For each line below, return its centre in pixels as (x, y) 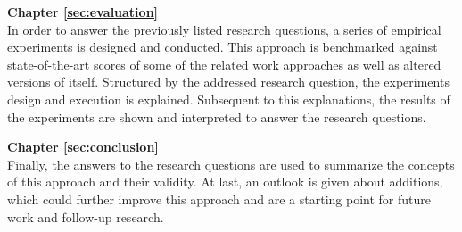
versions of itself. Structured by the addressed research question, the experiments (228, 82)
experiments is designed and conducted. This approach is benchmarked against (223, 47)
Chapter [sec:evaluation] (83, 12)
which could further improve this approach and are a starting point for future (219, 199)
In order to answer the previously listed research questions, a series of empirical (224, 29)
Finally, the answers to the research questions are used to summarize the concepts (231, 164)
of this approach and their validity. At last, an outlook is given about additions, (225, 182)
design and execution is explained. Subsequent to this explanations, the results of (229, 99)
